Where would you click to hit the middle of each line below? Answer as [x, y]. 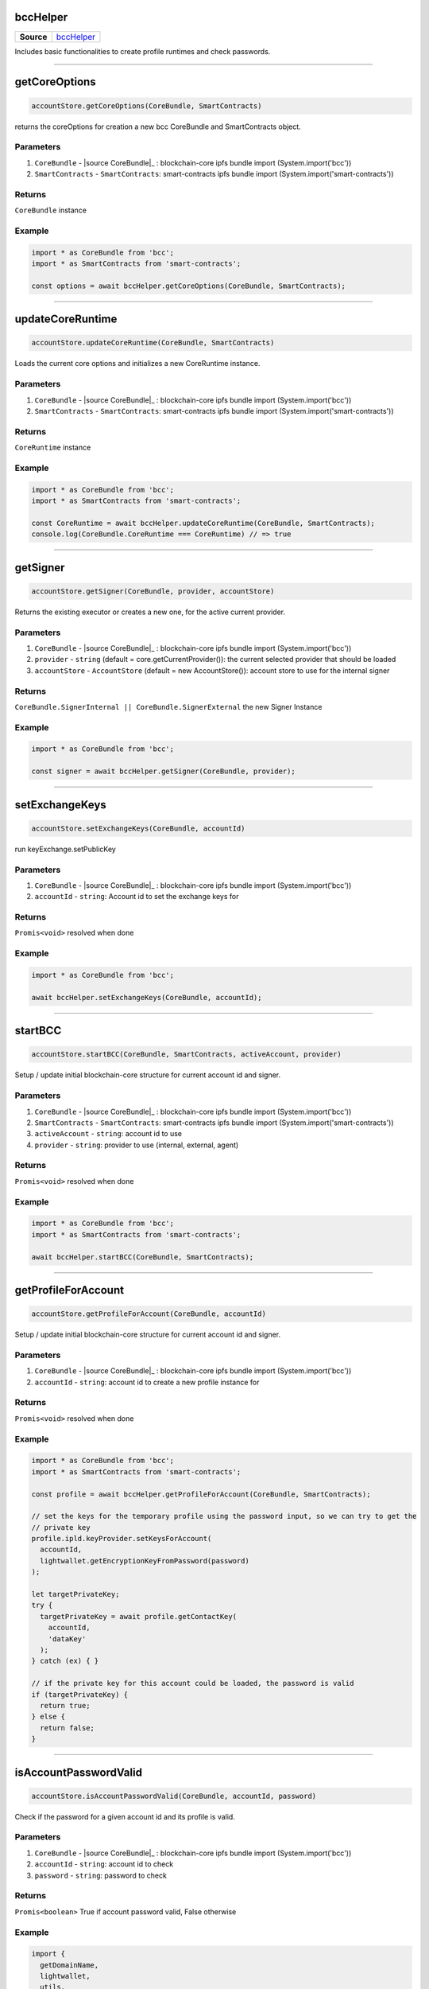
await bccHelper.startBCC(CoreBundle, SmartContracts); [143, 1257]
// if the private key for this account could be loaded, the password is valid [193, 1683]
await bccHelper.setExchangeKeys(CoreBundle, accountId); [147, 997]
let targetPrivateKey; [75, 1594]
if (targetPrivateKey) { [80, 1694]
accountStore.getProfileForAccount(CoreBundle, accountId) [149, 1314]
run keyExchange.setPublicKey [66, 849]
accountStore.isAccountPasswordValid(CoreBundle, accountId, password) [174, 1796]
